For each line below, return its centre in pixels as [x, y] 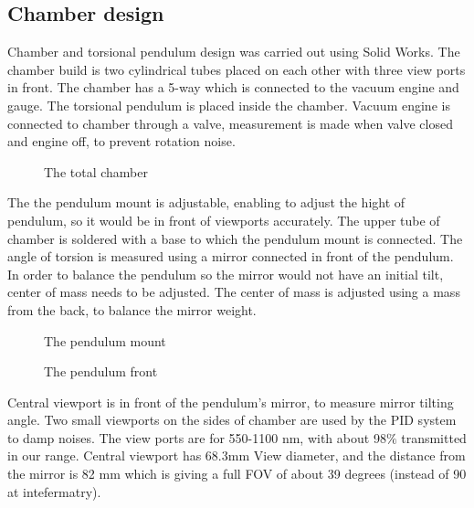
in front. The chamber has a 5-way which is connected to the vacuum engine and [233, 87]
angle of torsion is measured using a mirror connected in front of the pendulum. [231, 256]
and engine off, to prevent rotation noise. [121, 141]
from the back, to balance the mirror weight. [132, 309]
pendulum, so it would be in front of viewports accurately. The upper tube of [224, 220]
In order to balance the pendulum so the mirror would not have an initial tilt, [226, 274]
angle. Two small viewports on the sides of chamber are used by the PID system [232, 420]
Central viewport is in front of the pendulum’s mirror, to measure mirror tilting [231, 402]
